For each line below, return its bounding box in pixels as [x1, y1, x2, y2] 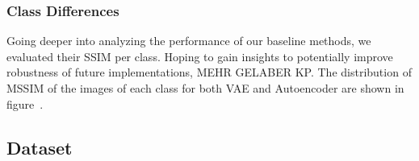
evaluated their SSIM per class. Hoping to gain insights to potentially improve [6, 47, 393, 64]
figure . [6, 95, 44, 112]
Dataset [6, 134, 73, 159]
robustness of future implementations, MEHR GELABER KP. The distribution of [6, 64, 412, 80]
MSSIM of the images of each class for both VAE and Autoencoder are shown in [6, 80, 404, 96]
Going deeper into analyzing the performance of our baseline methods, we [6, 32, 371, 49]
